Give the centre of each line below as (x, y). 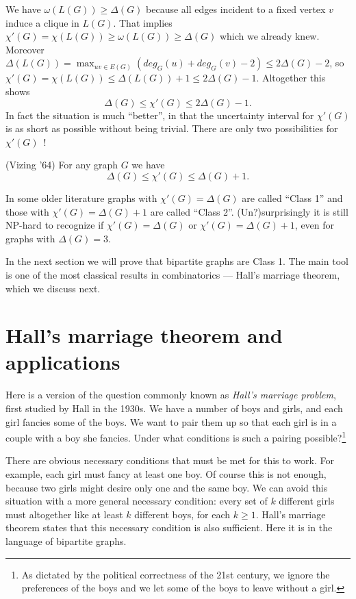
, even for (315, 225)
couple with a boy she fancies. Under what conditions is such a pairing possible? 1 (176, 436)
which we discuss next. (53, 288)
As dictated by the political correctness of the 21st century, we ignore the (176, 574)
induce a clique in (42, 22)
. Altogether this (291, 78)
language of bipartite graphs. (66, 541)
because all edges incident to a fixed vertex (236, 9)
